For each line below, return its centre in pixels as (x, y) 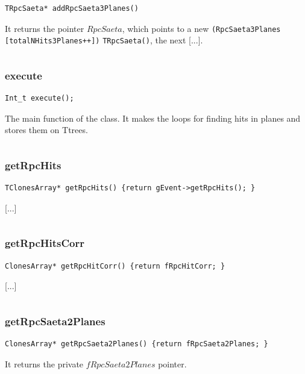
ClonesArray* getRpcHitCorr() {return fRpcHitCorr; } (115, 266)
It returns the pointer (45, 28)
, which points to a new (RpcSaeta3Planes (201, 28)
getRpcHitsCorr (45, 243)
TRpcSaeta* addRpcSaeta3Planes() (72, 8)
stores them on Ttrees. (46, 130)
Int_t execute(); (39, 98)
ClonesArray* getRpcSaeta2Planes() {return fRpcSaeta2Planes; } (137, 344)
